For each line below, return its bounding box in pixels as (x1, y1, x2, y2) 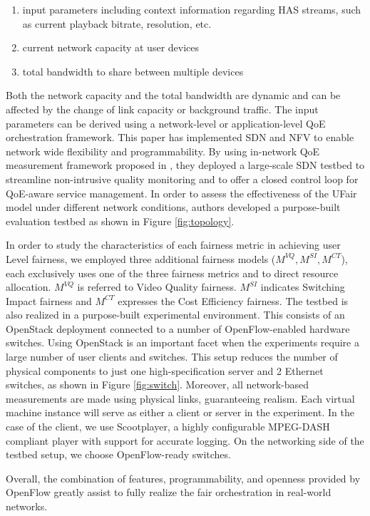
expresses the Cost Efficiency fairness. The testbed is (118, 293, 349, 308)
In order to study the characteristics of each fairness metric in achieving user (6, 237, 341, 252)
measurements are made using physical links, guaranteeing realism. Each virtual (6, 391, 355, 406)
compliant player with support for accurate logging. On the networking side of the (6, 433, 364, 448)
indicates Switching (260, 279, 345, 294)
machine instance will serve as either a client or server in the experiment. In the (6, 405, 354, 420)
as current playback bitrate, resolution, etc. (22, 16, 212, 31)
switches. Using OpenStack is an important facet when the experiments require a (6, 335, 359, 350)
